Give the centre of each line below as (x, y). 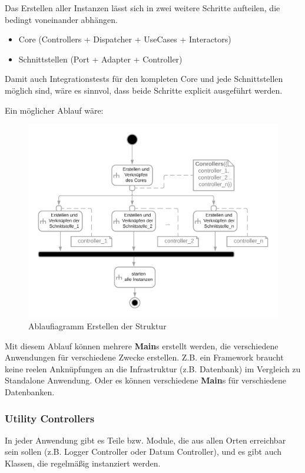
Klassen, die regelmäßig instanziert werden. (83, 463)
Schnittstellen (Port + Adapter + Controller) (100, 59)
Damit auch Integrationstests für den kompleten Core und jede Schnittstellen (144, 79)
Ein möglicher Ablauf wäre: (54, 110)
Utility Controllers (50, 418)
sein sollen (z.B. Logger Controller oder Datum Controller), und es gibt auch (143, 451)
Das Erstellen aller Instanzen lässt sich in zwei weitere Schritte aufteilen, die (142, 8)
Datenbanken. (30, 392)
